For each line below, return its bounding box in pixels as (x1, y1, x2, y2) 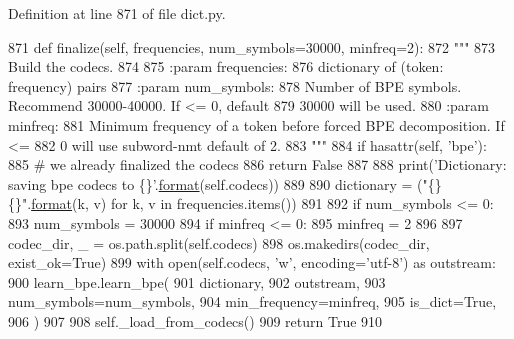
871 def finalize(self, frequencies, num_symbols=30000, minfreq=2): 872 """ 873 (8, 36, 496, 57)
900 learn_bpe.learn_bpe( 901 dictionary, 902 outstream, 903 (8, 271, 386, 292)
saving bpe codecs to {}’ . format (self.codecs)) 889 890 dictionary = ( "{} (8, 173, 442, 194)
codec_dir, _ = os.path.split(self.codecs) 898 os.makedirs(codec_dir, (8, 232, 430, 253)
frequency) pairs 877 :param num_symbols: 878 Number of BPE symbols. (8, 75, 462, 96)
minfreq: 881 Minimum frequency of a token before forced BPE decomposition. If (8, 114, 505, 135)
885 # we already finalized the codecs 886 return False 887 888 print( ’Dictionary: (8, 154, 507, 175)
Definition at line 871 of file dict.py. (8, 3, 226, 23)
